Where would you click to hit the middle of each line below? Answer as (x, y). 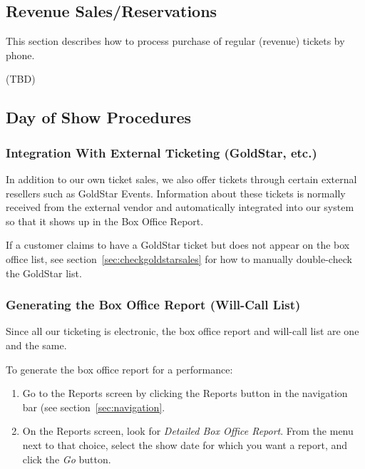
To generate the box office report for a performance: (119, 369)
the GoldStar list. (44, 273)
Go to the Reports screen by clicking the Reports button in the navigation (185, 393)
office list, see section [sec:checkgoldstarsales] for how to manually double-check (179, 258)
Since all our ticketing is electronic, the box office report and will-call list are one (182, 331)
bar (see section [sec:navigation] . (94, 407)
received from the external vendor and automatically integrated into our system (180, 207)
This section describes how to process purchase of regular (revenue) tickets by (175, 41)
